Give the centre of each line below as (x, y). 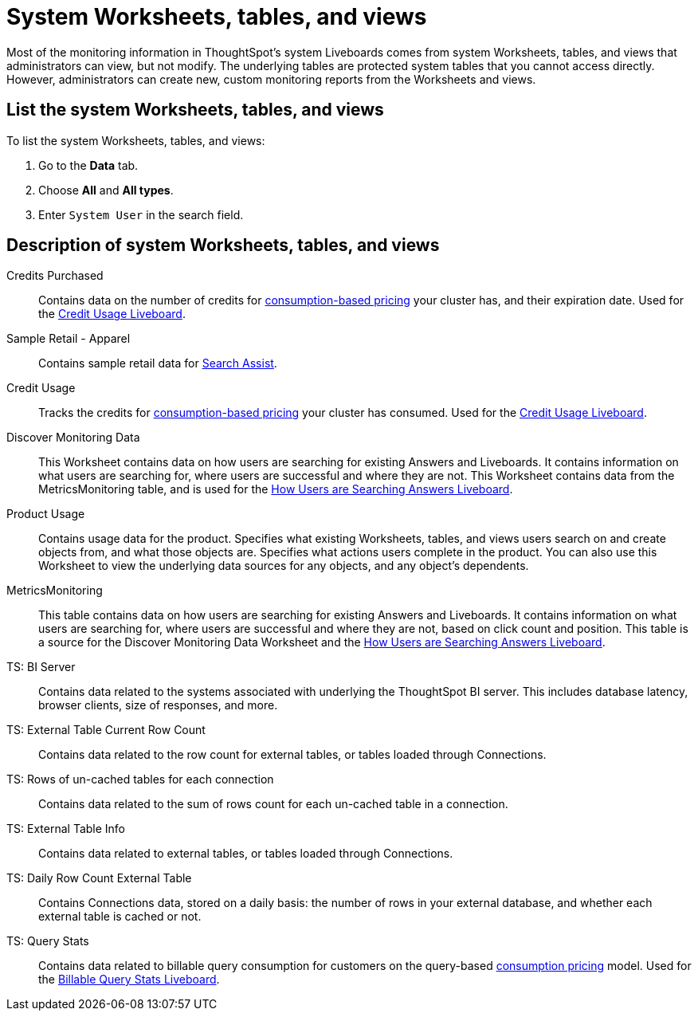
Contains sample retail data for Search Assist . (158, 363)
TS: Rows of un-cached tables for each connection (140, 779)
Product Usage (46, 514)
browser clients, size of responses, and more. (158, 705)
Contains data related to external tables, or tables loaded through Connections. (246, 854)
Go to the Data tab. (88, 165)
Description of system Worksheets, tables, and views (223, 245)
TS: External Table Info (66, 829)
